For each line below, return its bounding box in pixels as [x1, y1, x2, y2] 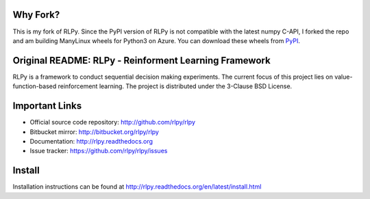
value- [334, 72, 353, 81]
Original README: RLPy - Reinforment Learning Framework [12, 55, 271, 66]
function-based [12, 82, 57, 90]
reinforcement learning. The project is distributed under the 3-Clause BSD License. [58, 82, 293, 90]
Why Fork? [12, 9, 60, 21]
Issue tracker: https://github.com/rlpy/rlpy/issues [29, 147, 168, 155]
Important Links [12, 100, 82, 112]
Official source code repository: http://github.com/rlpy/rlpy [29, 118, 195, 127]
